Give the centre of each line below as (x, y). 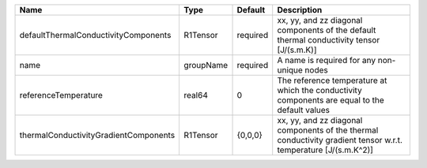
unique (290, 70)
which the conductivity (320, 90)
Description (300, 10)
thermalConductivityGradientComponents (97, 135)
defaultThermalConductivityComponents (95, 35)
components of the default (327, 30)
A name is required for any (326, 60)
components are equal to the (331, 100)
